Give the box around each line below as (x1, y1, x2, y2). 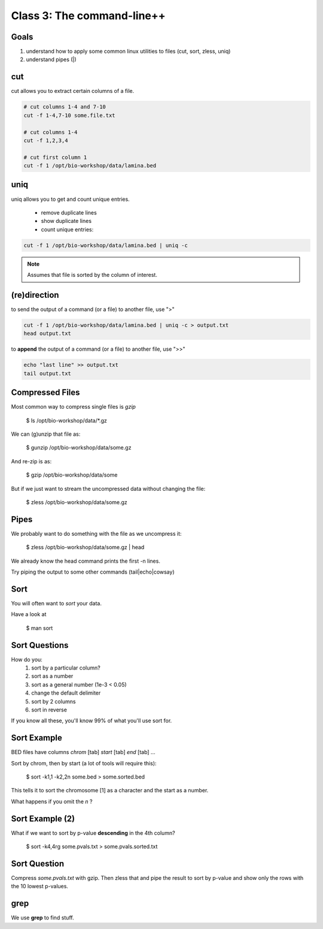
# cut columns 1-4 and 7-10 (23, 104, 106, 110)
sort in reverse (31, 706, 67, 713)
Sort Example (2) (11, 813, 75, 824)
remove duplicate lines (41, 209, 97, 216)
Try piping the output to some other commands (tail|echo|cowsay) (11, 568, 175, 575)
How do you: (11, 656, 43, 663)
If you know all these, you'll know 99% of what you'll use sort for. (11, 717, 172, 725)
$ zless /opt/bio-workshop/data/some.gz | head (26, 544, 145, 551)
